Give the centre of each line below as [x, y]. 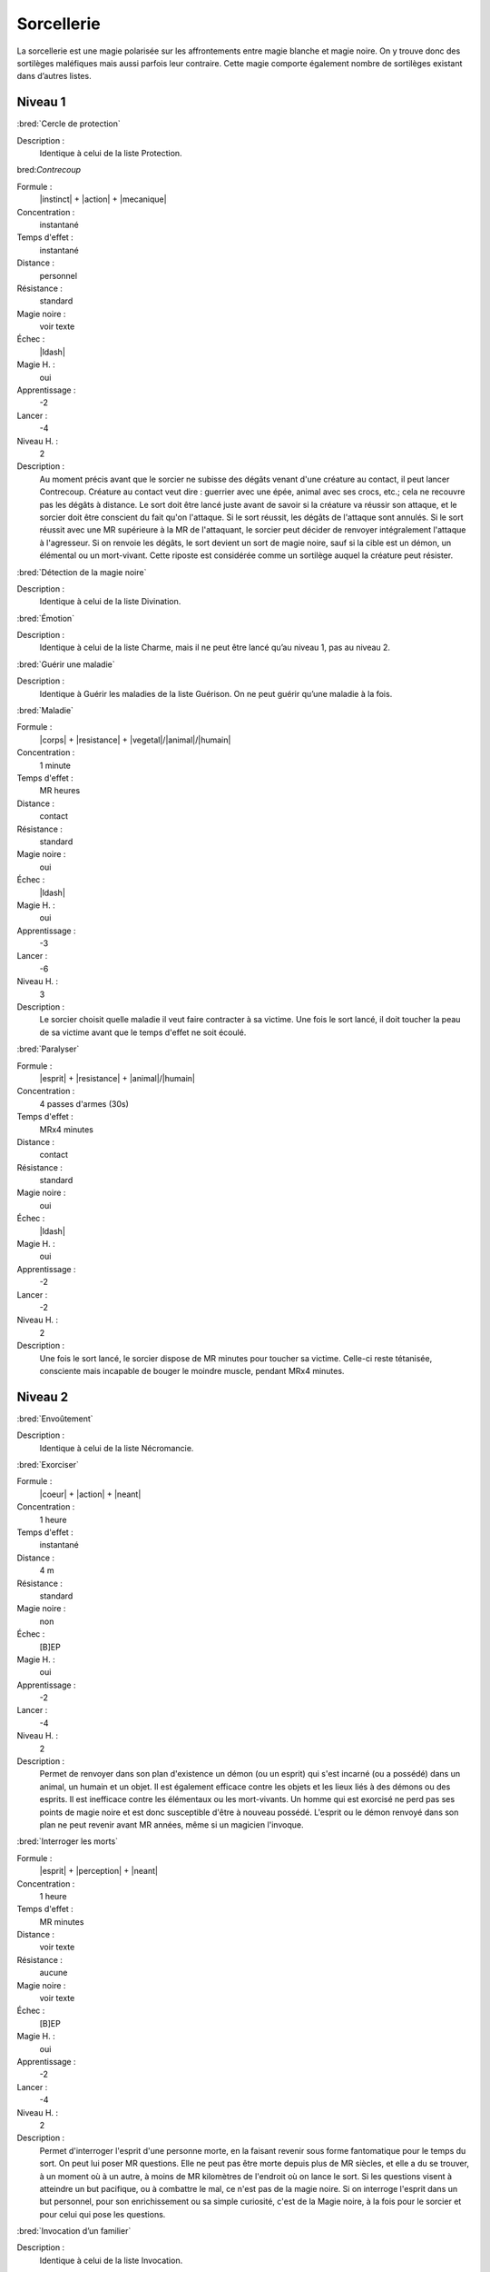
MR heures [60, 791]
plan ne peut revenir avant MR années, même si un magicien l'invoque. [171, 1824]
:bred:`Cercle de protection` [69, 124]
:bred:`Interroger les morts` [67, 1841]
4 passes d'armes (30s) [84, 1103]
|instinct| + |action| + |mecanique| [103, 199]
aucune [54, 1973]
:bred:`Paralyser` [48, 1049]
